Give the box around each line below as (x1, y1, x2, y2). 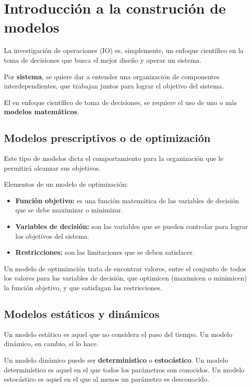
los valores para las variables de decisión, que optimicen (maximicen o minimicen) (4, 273, 247, 283)
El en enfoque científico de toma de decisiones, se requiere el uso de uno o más (4, 97, 237, 107)
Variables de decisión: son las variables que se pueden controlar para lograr (15, 221, 248, 231)
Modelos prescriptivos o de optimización (4, 130, 211, 145)
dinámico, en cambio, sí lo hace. (4, 338, 99, 349)
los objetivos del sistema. (15, 230, 89, 241)
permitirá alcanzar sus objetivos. (4, 162, 101, 173)
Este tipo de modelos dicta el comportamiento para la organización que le (4, 153, 223, 163)
